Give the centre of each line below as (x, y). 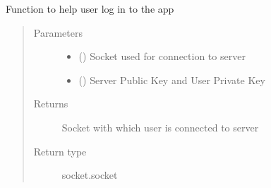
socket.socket (90, 175)
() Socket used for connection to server (162, 56)
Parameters (58, 32)
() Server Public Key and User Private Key (172, 80)
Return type (60, 151)
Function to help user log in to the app (90, 8)
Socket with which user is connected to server (160, 127)
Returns (51, 104)
